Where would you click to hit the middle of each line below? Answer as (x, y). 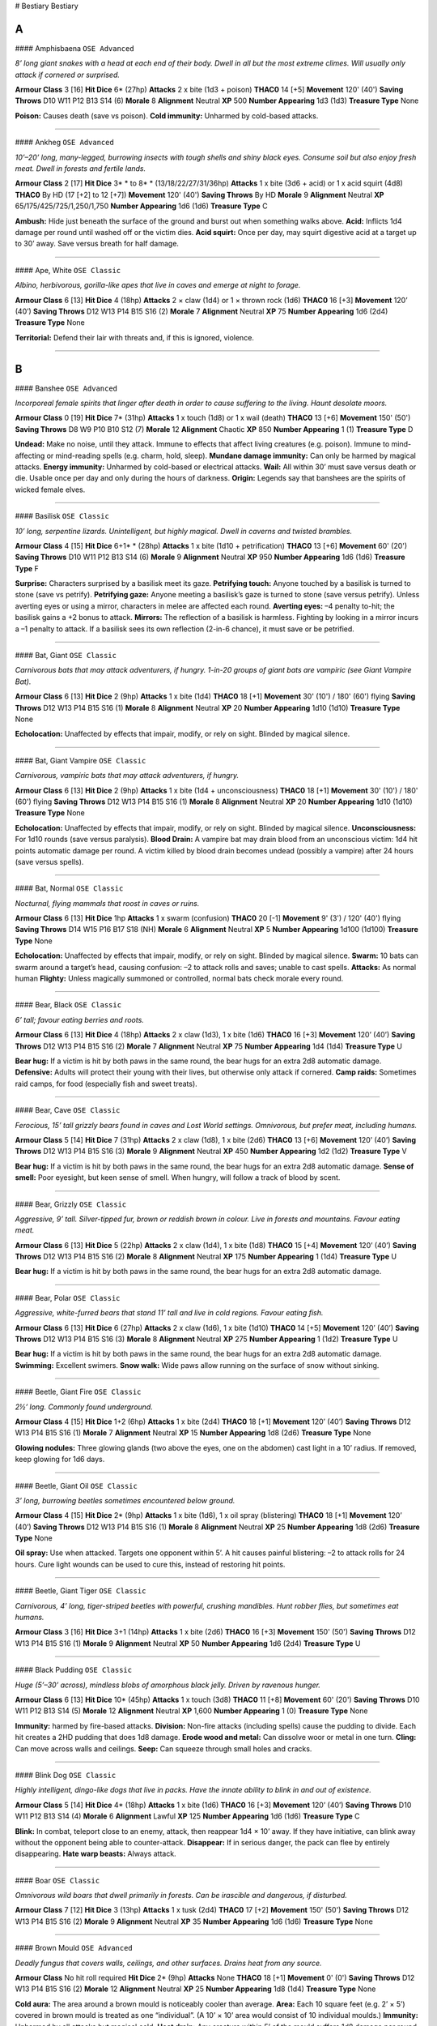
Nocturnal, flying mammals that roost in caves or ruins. (107, 903)
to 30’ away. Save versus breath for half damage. (97, 244)
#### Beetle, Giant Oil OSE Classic (76, 1485)
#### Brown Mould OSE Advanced (74, 1948)
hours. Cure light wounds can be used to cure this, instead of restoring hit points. (150, 1564)
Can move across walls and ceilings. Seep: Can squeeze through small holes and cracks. (163, 1748)
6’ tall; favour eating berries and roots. (80, 1019)
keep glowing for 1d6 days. (60, 1460)
